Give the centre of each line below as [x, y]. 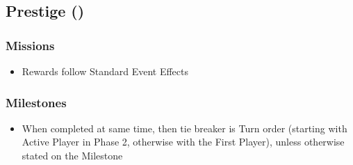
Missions [30, 45]
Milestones [36, 102]
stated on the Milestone [72, 155]
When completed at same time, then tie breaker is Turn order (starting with [184, 128]
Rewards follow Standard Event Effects [105, 71]
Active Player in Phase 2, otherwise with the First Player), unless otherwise [183, 142]
